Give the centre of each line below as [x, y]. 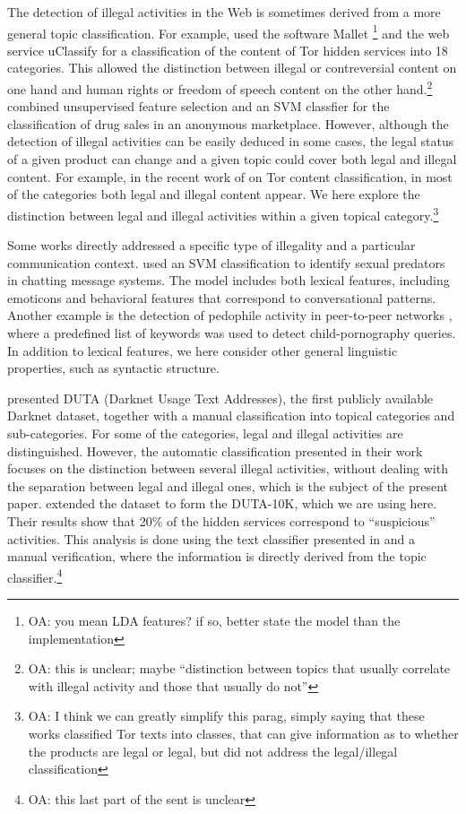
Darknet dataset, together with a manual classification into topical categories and [231, 416]
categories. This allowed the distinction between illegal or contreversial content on [232, 68]
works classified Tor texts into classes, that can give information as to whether [243, 733]
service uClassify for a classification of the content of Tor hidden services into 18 [228, 50]
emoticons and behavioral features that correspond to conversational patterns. [222, 297]
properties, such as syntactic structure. [113, 368]
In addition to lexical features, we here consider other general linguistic [203, 350]
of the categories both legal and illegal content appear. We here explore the [214, 194]
